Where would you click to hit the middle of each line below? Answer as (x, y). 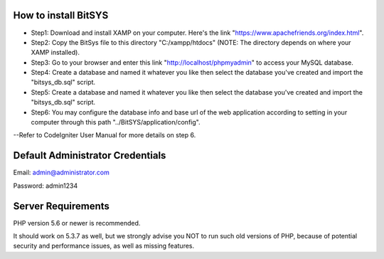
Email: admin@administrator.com (61, 173)
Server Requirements (62, 206)
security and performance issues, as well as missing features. (104, 246)
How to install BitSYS (61, 15)
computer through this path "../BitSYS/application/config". (116, 122)
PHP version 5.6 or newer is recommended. (77, 223)
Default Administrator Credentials (90, 155)
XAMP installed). (55, 53)
